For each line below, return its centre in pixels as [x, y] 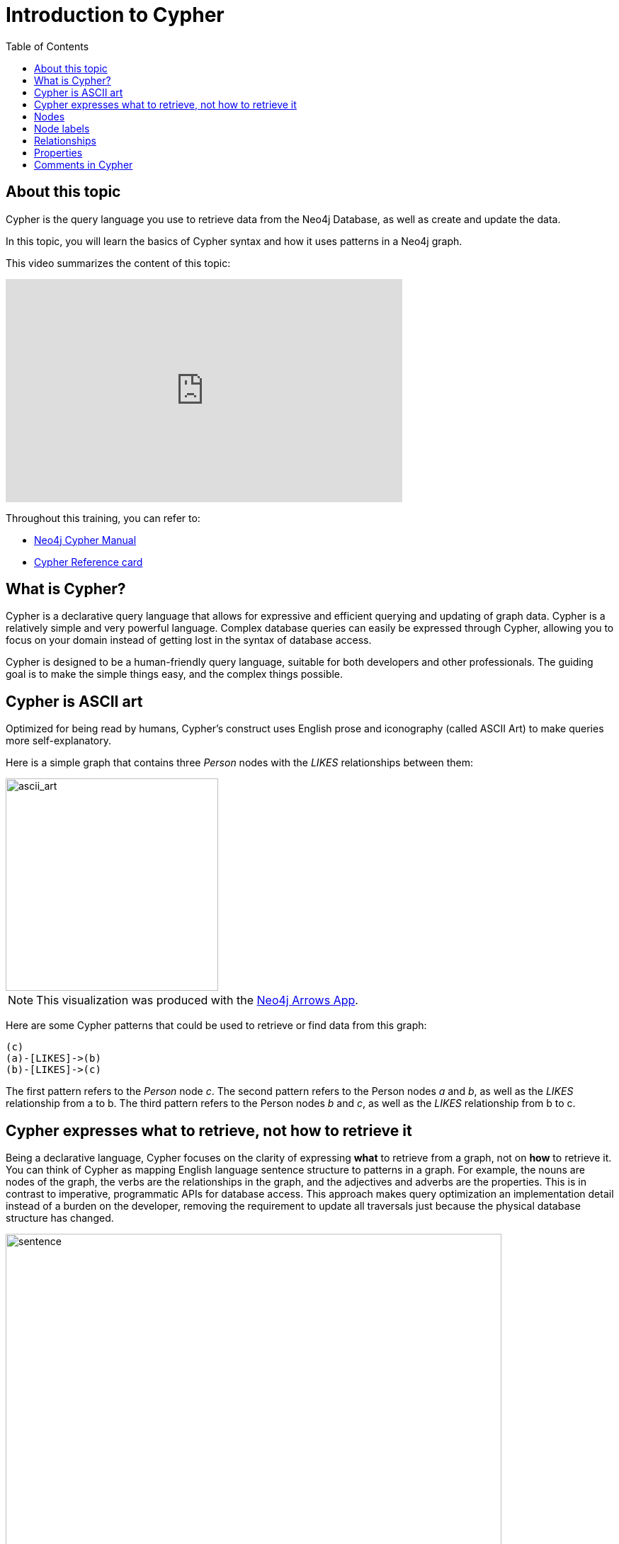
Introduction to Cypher [115, 15]
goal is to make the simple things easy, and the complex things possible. [175, 674]
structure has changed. [60, 1218]
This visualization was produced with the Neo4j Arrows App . [197, 1000]
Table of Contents [47, 46]
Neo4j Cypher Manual [85, 540]
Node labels [62, 128]
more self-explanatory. [59, 741]
